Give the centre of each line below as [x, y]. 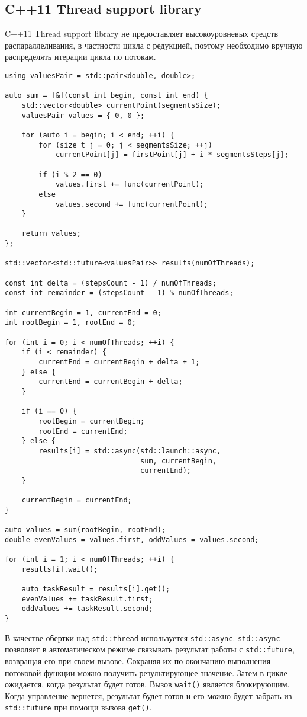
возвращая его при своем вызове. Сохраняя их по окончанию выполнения [138, 661]
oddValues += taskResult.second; [87, 609]
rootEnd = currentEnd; [83, 431]
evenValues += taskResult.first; [87, 599]
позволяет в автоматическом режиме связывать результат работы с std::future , [150, 649]
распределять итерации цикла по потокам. [80, 57]
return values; [51, 234]
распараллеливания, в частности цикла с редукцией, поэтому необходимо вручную [154, 45]
